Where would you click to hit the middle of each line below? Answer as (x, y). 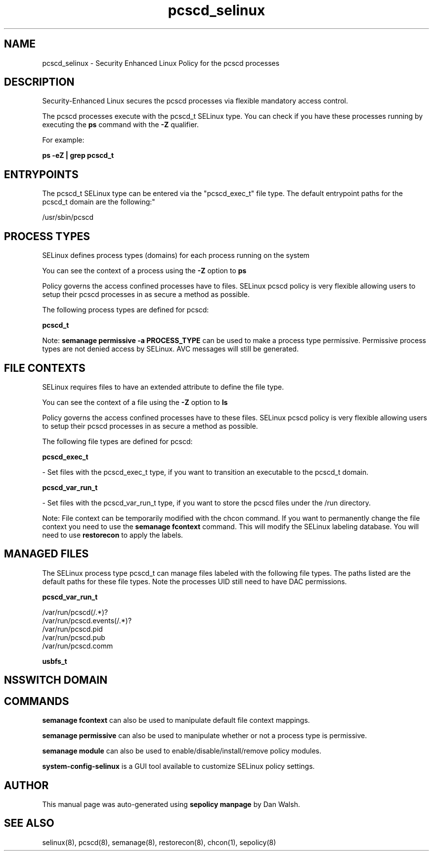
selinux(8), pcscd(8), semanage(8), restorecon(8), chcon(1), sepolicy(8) (159, 842)
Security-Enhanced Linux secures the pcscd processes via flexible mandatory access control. (195, 101)
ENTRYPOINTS (41, 174)
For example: (63, 140)
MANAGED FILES (46, 554)
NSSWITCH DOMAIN (56, 680)
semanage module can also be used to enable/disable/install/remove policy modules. (182, 751)
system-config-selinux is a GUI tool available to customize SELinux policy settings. (178, 766)
